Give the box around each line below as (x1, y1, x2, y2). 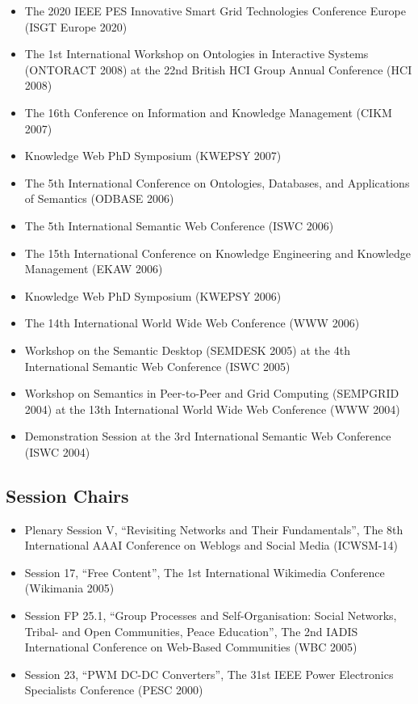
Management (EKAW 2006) (24, 260, 163, 277)
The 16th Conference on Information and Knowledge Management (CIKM (24, 103, 392, 120)
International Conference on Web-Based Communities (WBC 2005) (24, 639, 357, 656)
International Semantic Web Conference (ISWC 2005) (24, 357, 291, 374)
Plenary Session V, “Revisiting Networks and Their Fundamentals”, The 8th (24, 521, 403, 537)
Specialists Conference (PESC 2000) (24, 681, 203, 698)
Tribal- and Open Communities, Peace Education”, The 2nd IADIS (24, 622, 358, 639)
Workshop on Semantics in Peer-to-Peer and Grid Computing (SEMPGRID (24, 385, 399, 402)
